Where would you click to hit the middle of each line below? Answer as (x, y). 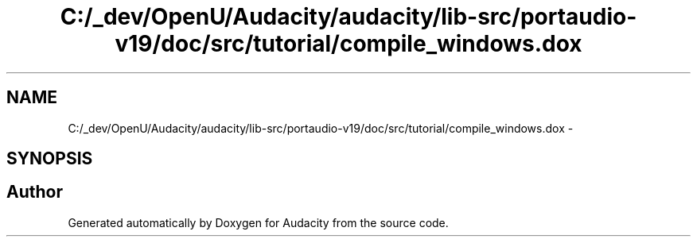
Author (35, 192)
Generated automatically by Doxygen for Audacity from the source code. (258, 222)
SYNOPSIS (50, 159)
